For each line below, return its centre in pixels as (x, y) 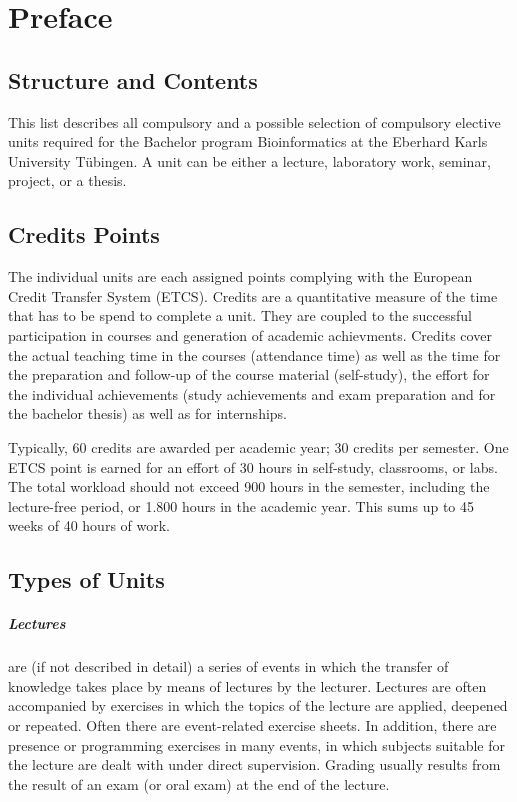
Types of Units (86, 579)
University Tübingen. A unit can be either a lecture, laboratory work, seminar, (249, 160)
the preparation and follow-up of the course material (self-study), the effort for (249, 374)
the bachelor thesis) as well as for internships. (148, 413)
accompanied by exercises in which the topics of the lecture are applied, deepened (258, 705)
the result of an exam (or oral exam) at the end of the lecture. (199, 783)
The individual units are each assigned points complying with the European (240, 276)
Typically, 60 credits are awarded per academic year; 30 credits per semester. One (258, 446)
